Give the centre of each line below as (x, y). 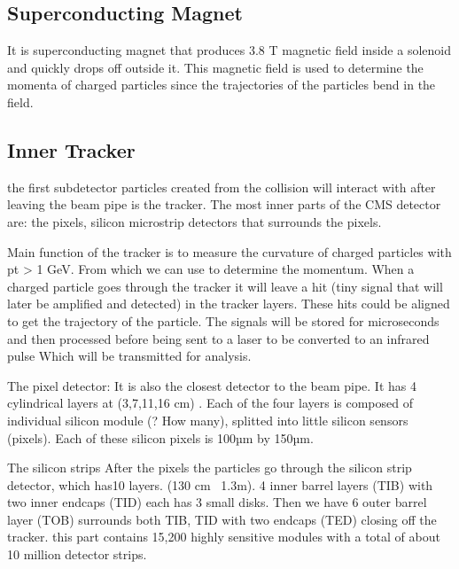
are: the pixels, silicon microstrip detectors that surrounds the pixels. (194, 221)
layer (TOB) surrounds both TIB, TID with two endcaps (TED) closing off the (222, 519)
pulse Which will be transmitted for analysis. (129, 356)
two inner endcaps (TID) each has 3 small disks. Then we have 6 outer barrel (217, 502)
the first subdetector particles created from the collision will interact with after (222, 187)
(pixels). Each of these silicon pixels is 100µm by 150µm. (160, 437)
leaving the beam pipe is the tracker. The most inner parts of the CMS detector (224, 204)
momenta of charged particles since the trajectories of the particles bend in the (222, 85)
